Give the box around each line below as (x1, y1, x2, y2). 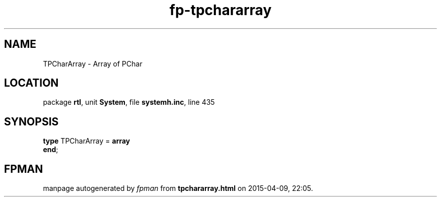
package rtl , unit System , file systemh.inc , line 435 (43, 98, 215, 107)
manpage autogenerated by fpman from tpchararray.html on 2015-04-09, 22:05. (43, 184, 313, 193)
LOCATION (4, 77, 59, 90)
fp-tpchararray (169, 2, 272, 19)
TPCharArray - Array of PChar (43, 59, 142, 68)
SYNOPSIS (4, 115, 59, 128)
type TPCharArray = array (43, 137, 130, 146)
